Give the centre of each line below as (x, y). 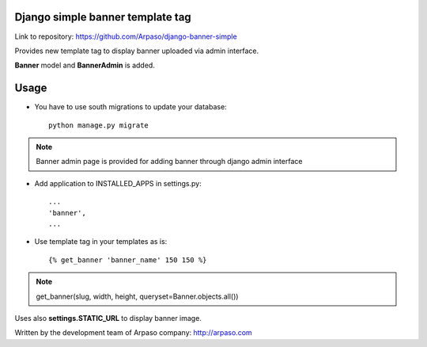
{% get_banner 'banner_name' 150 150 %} (128, 260)
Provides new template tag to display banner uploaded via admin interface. (137, 51)
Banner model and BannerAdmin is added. (85, 65)
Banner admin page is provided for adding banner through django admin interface (169, 162)
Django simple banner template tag (103, 17)
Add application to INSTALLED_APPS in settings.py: (118, 183)
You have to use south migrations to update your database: (130, 107)
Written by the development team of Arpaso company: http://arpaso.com (133, 333)
